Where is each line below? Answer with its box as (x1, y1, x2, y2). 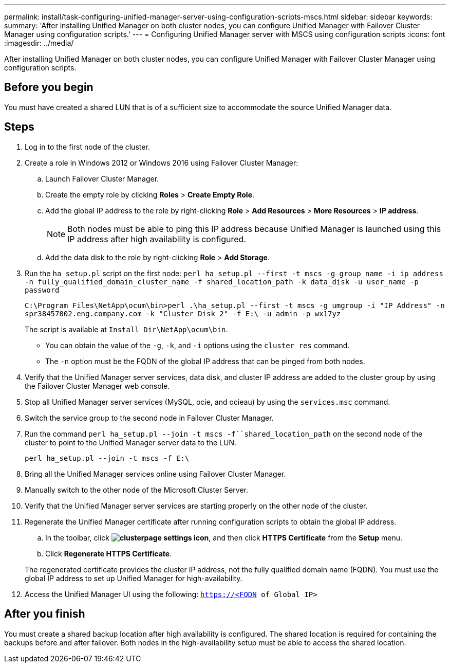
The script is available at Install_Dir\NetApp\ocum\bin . (25, 325, 228, 334)
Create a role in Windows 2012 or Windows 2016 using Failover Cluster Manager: (25, 158, 298, 167)
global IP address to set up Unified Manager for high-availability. (25, 573, 242, 583)
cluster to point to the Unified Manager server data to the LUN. (25, 438, 236, 447)
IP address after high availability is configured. (67, 233, 246, 244)
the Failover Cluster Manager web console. (25, 381, 170, 390)
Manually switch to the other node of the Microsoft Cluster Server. (25, 485, 249, 494)
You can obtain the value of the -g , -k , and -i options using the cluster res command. (45, 340, 350, 350)
